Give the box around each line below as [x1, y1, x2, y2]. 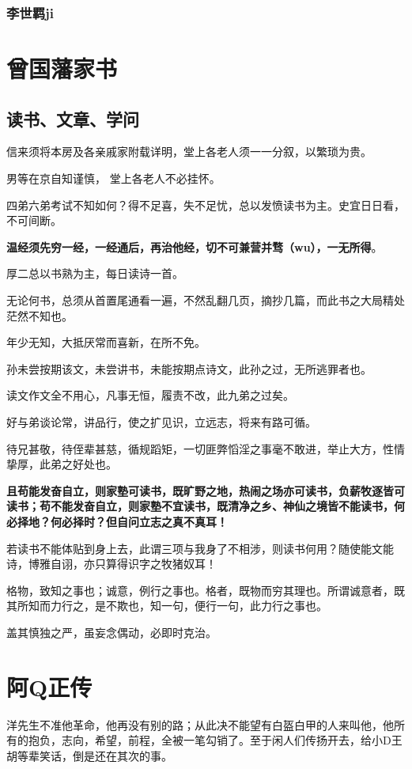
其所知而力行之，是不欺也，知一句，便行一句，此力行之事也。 [6, 597, 327, 614]
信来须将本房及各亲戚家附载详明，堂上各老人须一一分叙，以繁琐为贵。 [6, 143, 372, 160]
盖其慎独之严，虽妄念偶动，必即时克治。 [6, 623, 217, 640]
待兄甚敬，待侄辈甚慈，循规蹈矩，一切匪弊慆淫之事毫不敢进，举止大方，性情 [6, 440, 405, 456]
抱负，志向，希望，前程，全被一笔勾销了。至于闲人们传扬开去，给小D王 [28, 732, 403, 748]
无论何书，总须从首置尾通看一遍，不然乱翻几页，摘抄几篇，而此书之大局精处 [6, 291, 405, 308]
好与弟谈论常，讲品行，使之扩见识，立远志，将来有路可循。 [6, 413, 316, 430]
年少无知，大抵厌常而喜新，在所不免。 [6, 334, 206, 350]
